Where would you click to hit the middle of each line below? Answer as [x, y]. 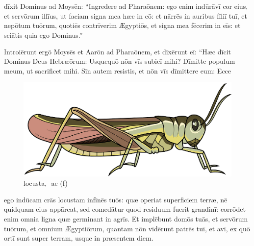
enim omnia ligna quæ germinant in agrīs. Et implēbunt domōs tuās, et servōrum [126, 219]
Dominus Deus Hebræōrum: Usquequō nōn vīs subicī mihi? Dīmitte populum [120, 61]
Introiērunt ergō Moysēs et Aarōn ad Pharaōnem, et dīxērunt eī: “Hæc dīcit [117, 51]
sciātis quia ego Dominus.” [43, 35]
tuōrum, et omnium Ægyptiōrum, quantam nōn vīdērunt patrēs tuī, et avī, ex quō [127, 228]
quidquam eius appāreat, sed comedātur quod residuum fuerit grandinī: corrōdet [125, 209]
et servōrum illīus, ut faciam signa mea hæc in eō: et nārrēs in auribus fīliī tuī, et [126, 15]
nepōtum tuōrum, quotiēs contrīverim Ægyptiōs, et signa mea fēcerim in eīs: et [122, 25]
